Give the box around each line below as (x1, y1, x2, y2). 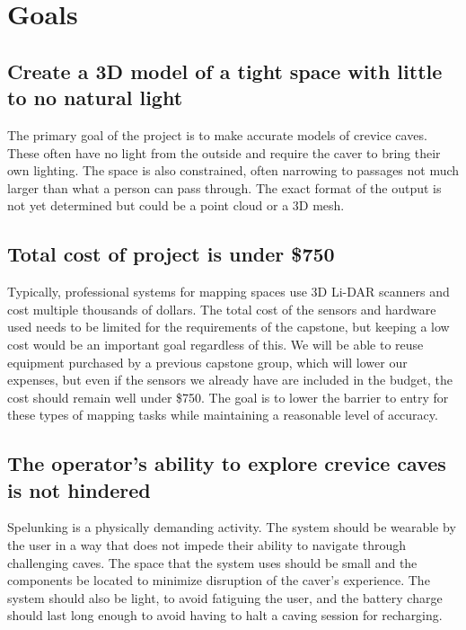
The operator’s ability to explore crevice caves (7, 449, 446, 477)
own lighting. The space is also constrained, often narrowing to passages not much (7, 161, 460, 180)
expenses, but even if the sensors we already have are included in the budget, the (7, 370, 453, 389)
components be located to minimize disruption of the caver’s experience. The (7, 571, 430, 590)
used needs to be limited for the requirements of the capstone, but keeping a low (7, 317, 450, 336)
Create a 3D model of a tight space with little (7, 57, 443, 84)
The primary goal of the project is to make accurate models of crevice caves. (7, 125, 427, 144)
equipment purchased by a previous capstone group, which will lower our (7, 352, 408, 371)
